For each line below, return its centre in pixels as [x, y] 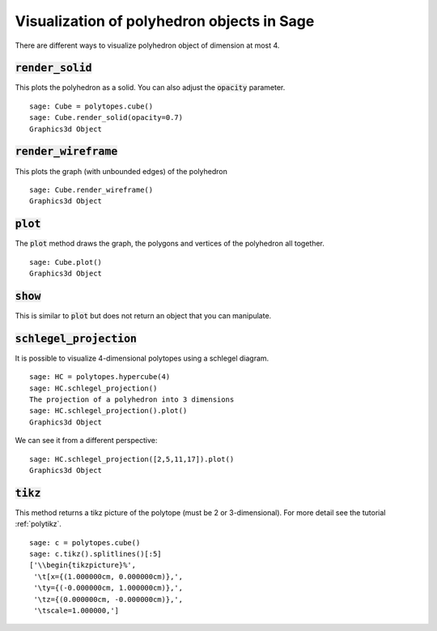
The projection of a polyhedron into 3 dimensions [132, 399]
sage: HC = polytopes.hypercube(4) [100, 377]
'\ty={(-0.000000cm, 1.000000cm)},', [108, 588]
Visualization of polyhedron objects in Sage [165, 21]
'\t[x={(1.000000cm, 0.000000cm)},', [108, 576]
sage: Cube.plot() [66, 262]
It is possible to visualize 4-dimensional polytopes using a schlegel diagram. [142, 358]
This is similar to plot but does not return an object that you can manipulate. [143, 315]
